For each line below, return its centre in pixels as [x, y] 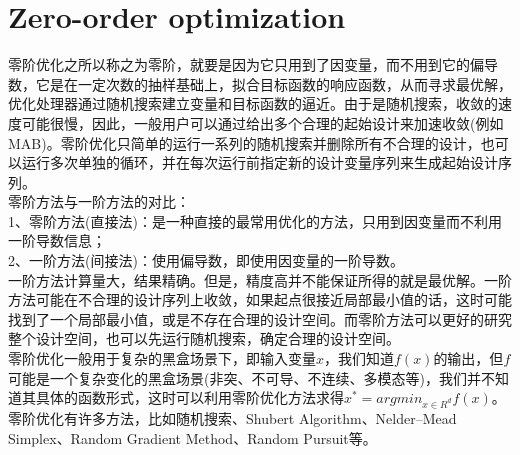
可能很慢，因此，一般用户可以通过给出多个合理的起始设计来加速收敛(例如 [262, 122]
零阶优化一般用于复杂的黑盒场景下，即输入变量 [162, 358]
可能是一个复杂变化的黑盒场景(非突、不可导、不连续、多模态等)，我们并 [244, 377]
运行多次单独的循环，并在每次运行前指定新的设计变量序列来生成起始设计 [259, 162]
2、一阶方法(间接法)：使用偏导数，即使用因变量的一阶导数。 [206, 260]
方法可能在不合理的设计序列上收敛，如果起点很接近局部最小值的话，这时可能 [260, 299]
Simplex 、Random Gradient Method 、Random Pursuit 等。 [192, 437]
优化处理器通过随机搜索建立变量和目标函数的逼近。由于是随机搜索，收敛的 [253, 103]
